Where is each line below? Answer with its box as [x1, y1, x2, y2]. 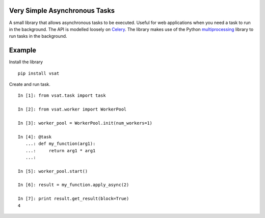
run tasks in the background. [9, 33, 67, 39]
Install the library [9, 59, 43, 65]
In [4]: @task [18, 134, 52, 139]
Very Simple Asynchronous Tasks [9, 6, 115, 15]
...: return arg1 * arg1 [25, 148, 96, 153]
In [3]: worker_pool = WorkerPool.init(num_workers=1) [18, 120, 153, 126]
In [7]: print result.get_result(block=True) [18, 196, 130, 201]
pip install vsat [18, 70, 59, 76]
